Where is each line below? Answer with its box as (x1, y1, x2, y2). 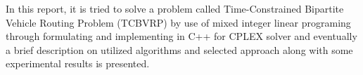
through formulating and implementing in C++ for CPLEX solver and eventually (6, 29, 357, 43)
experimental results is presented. (6, 56, 150, 71)
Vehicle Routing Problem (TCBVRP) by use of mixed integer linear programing (6, 15, 351, 29)
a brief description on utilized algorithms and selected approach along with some (6, 42, 353, 57)
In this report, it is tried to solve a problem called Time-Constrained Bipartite (6, 1, 344, 15)
